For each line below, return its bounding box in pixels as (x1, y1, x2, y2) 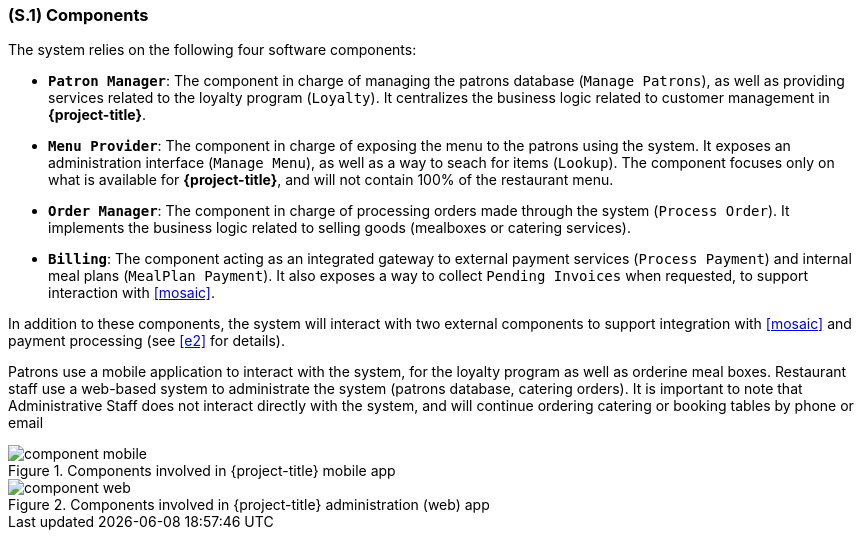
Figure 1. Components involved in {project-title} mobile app (8, 462, 396, 480)
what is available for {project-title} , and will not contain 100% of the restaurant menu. (48, 171, 614, 189)
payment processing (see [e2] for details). (8, 332, 285, 350)
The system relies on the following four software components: (8, 41, 417, 59)
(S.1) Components (8, 5, 149, 25)
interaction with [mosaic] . (48, 284, 216, 302)
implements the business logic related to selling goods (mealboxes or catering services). (48, 219, 631, 237)
